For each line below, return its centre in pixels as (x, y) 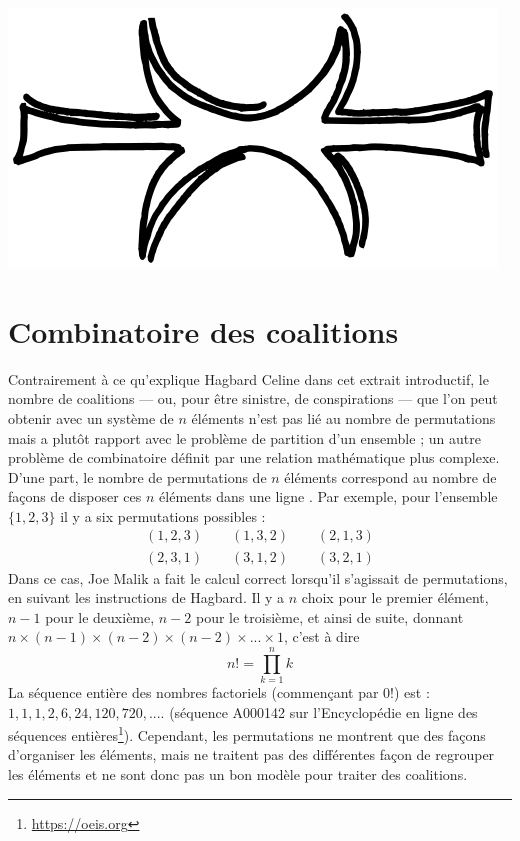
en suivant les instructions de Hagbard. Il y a (146, 597)
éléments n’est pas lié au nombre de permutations (343, 417)
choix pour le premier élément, (395, 597)
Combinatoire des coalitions (203, 330)
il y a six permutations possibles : (163, 515)
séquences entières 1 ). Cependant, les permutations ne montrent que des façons (247, 733)
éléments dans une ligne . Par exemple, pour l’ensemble (328, 496)
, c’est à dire (321, 636)
